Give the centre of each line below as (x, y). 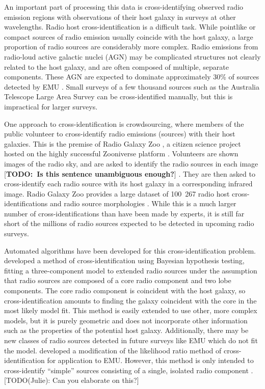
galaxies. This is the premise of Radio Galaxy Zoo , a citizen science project (123, 143)
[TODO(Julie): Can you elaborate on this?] (72, 380)
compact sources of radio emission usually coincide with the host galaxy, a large (129, 36)
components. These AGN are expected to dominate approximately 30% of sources (132, 77)
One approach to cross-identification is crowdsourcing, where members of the (124, 123)
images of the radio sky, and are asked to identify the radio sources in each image (131, 163)
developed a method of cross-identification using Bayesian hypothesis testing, (124, 260)
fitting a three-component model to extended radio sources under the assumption (131, 270)
